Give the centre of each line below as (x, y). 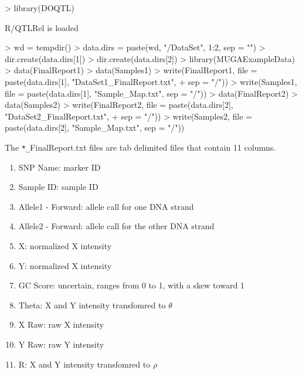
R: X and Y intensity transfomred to (84, 364)
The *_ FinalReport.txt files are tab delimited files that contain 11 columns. (140, 147)
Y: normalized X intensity (65, 265)
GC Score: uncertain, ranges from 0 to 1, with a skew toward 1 (131, 285)
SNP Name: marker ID (60, 167)
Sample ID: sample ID (58, 187)
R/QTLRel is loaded (42, 27)
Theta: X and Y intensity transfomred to (92, 305)
